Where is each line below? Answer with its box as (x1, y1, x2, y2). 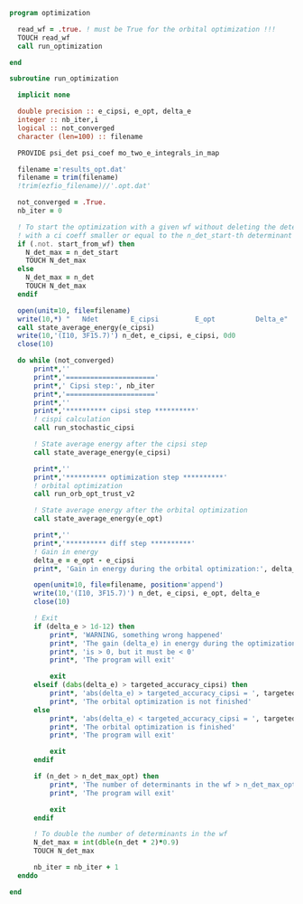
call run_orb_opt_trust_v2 (32, 489, 135, 499)
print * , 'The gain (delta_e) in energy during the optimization (49, 638, 297, 648)
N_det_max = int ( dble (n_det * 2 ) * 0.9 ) (32, 838, 179, 847)
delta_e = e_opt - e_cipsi (32, 556, 135, 565)
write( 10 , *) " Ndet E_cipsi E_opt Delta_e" (17, 315, 289, 324)
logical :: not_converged (17, 123, 115, 133)
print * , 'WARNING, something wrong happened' (49, 630, 224, 639)
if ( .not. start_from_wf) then (17, 240, 135, 249)
